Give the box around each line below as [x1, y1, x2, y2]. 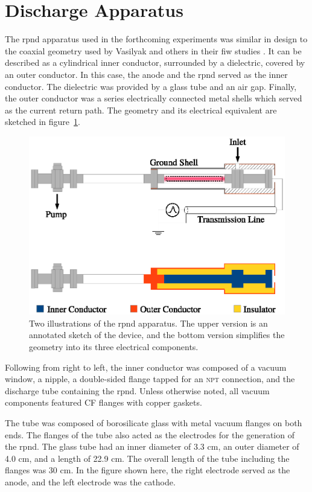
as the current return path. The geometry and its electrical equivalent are [5, 103, 277, 116]
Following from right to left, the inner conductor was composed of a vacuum [5, 360, 287, 373]
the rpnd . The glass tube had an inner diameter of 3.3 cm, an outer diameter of [5, 440, 299, 453]
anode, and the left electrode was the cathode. [5, 475, 176, 488]
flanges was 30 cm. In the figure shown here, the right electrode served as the [5, 464, 290, 476]
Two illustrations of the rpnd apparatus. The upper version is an [29, 316, 268, 329]
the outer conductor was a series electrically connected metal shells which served [5, 92, 302, 104]
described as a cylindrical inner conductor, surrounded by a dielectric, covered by [5, 56, 305, 69]
